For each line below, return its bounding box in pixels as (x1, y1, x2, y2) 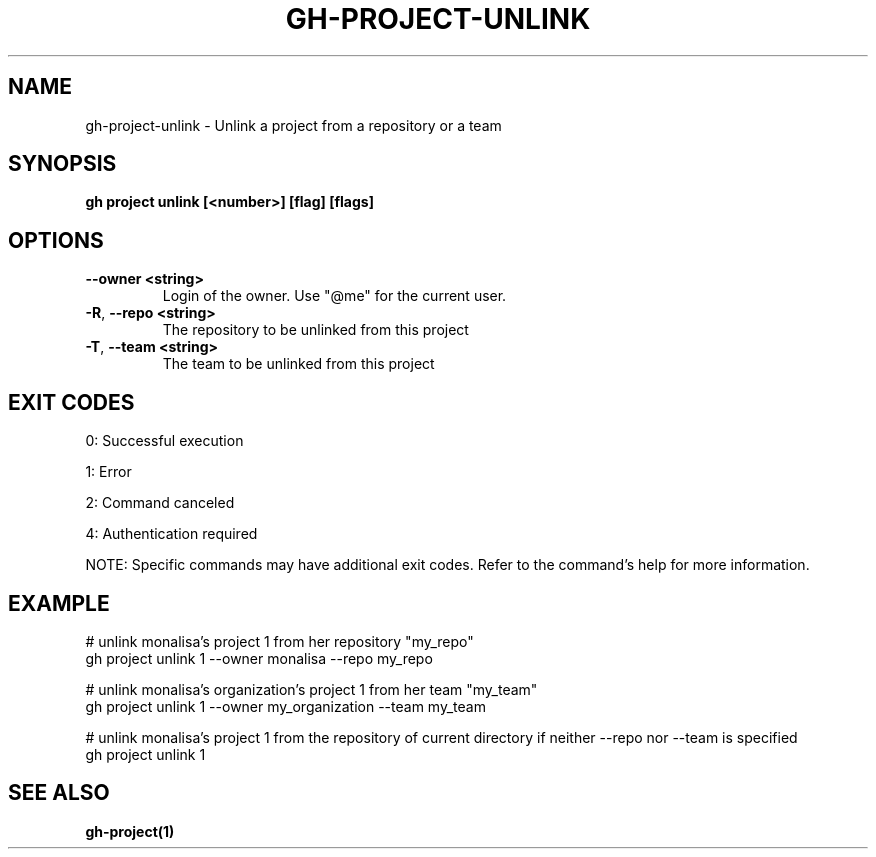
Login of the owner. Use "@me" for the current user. (162, 287, 507, 305)
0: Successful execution (85, 432, 244, 450)
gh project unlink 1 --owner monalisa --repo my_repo (85, 649, 433, 667)
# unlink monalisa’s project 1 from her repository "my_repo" (85, 632, 474, 650)
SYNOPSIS (8, 151, 117, 177)
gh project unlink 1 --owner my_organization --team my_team (85, 697, 486, 715)
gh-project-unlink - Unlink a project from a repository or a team (85, 116, 502, 134)
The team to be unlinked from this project (162, 355, 435, 373)
